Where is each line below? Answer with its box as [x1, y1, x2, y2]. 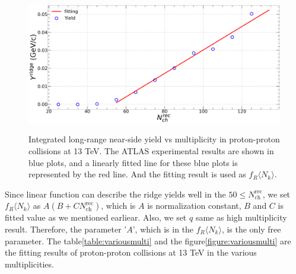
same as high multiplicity [195, 211, 287, 224]
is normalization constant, [147, 199, 241, 212]
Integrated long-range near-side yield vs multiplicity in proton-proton [28, 133, 280, 145]
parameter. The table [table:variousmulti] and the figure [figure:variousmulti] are [5, 234, 291, 247]
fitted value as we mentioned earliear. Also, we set [5, 211, 187, 224]
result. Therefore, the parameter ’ [5, 222, 127, 235]
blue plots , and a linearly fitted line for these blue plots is [28, 156, 238, 168]
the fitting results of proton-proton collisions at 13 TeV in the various [5, 246, 257, 259]
